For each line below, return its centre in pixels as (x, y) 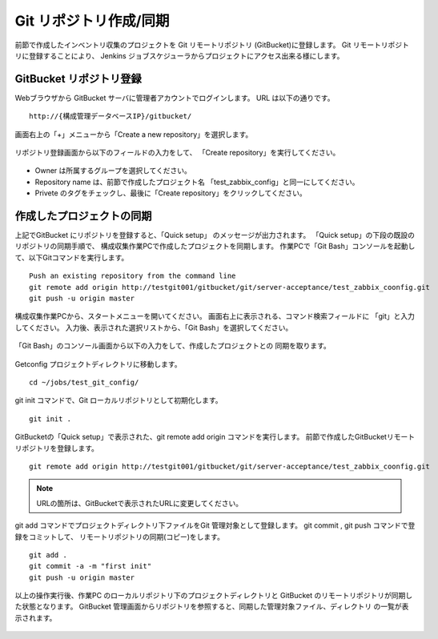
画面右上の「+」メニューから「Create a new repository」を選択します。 (134, 134)
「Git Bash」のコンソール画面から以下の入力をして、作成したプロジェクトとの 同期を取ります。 (173, 346)
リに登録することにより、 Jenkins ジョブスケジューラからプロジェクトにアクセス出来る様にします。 (179, 55)
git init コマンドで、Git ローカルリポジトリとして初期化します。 (119, 400)
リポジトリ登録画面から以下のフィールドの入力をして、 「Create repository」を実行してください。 (177, 153)
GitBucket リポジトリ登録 (78, 79)
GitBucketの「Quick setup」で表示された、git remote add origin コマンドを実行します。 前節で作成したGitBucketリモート (215, 437)
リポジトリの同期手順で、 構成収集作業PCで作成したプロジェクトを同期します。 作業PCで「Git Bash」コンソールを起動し (215, 246)
